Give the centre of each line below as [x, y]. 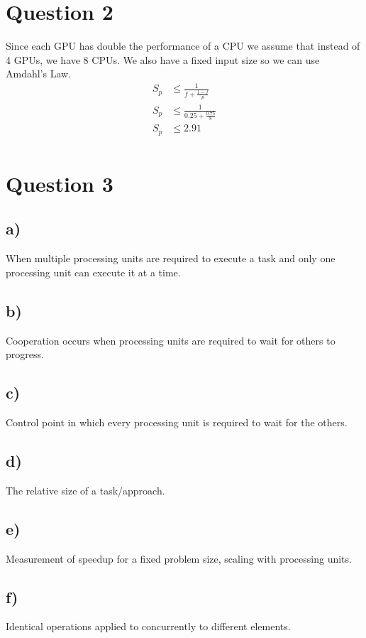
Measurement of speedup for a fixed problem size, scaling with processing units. [179, 558]
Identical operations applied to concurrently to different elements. [148, 626]
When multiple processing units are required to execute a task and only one [171, 258]
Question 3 [60, 183]
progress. [25, 354]
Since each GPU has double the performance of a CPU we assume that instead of [183, 46]
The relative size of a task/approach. [85, 490]
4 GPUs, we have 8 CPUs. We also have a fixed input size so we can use [163, 59]
